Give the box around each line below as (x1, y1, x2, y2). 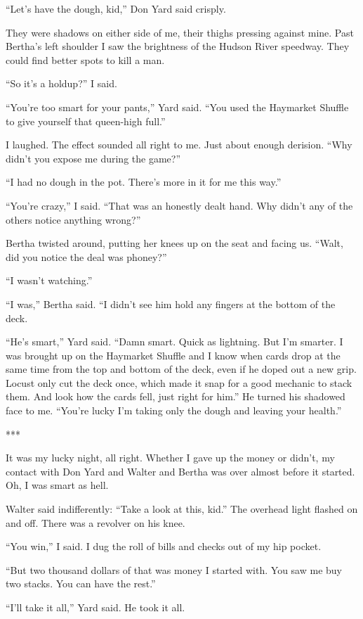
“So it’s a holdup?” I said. (6, 76, 117, 91)
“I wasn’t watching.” (6, 273, 93, 288)
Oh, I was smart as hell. (6, 478, 109, 492)
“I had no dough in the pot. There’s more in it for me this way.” (6, 174, 282, 189)
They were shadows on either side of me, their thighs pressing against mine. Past (6, 25, 354, 39)
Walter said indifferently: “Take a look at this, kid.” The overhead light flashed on (6, 502, 358, 516)
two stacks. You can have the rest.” (6, 576, 156, 591)
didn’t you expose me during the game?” (6, 151, 181, 165)
